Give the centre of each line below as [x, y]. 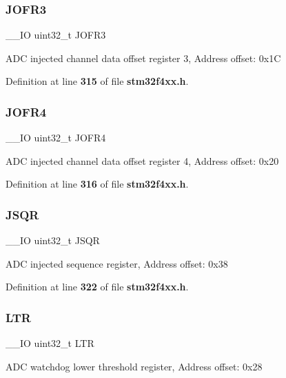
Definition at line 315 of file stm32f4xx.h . [97, 81]
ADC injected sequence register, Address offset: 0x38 [117, 263]
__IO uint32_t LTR [50, 343]
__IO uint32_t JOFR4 [56, 138]
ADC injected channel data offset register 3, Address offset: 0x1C [143, 58]
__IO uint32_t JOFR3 [56, 35]
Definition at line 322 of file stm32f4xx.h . [97, 287]
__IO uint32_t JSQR [53, 240]
